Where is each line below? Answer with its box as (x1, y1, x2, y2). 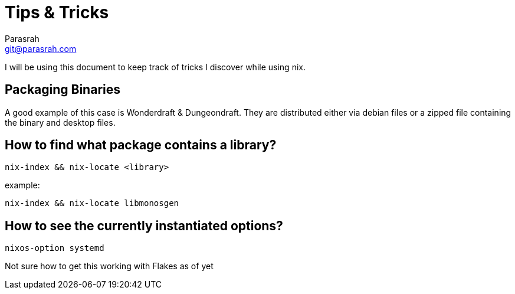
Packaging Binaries (5, 82, 120, 97)
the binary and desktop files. (5, 117, 116, 128)
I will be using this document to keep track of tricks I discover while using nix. (5, 61, 306, 72)
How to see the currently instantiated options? (5, 218, 283, 233)
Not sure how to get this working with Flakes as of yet (5, 261, 214, 272)
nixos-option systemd (5, 243, 104, 253)
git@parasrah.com (5, 43, 77, 54)
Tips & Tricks (5, 2, 109, 22)
